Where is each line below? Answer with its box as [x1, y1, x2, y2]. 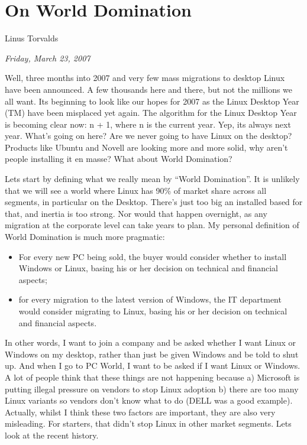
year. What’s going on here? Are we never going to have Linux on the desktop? [5, 129, 292, 142]
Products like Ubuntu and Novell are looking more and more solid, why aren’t [5, 141, 288, 153]
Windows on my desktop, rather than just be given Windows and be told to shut [5, 347, 299, 360]
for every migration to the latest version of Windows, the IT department [18, 293, 282, 306]
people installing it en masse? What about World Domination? [5, 152, 232, 165]
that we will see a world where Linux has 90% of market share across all [5, 184, 267, 196]
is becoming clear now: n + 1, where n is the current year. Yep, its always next [5, 118, 291, 130]
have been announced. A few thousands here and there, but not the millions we [5, 83, 293, 95]
